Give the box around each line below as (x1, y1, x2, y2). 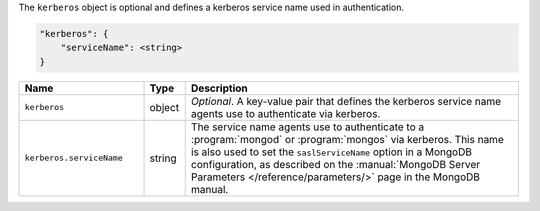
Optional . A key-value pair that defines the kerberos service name (190, 94, 502, 108)
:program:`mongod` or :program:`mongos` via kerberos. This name (190, 132, 504, 146)
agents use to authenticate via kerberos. (190, 106, 381, 120)
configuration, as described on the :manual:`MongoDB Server (190, 157, 480, 171)
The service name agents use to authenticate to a (190, 120, 425, 134)
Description (190, 81, 249, 95)
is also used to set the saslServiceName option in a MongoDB (190, 145, 472, 159)
